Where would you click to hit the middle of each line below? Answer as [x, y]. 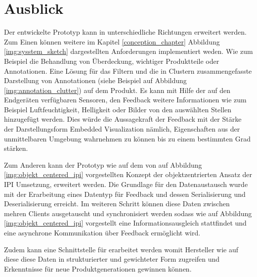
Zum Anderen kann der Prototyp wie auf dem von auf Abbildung [103, 164]
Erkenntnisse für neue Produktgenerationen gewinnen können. [98, 268]
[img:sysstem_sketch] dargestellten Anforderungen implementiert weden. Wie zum [128, 51]
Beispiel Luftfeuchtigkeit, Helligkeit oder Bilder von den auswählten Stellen [118, 109]
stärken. [16, 148]
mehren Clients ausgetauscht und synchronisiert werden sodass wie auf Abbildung [128, 213]
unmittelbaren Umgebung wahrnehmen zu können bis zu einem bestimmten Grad [127, 138]
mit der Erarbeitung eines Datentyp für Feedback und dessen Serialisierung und [125, 194]
